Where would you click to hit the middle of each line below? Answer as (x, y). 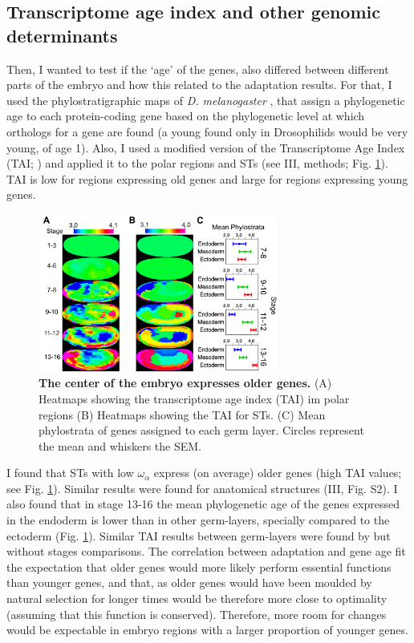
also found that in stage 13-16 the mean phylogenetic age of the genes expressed (203, 504)
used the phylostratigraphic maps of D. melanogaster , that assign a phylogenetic (206, 100)
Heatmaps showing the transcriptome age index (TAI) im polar (194, 398)
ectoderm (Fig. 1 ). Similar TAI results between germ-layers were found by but (199, 535)
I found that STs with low (70, 473)
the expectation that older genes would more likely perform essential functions (199, 566)
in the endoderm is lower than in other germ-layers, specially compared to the (198, 520)
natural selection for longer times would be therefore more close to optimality (197, 599)
